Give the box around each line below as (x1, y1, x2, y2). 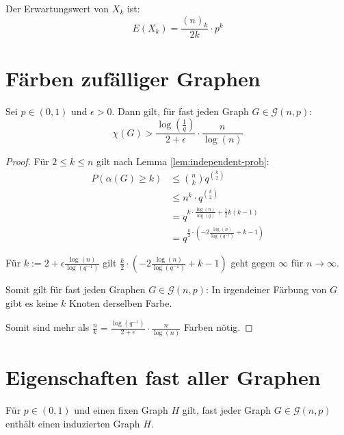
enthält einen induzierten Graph (5, 416, 140, 430)
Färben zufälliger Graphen (5, 64, 261, 92)
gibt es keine (5, 295, 58, 310)
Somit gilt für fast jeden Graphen (5, 282, 146, 297)
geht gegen (230, 256, 276, 270)
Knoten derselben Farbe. (68, 295, 172, 310)
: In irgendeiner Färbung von (205, 282, 327, 297)
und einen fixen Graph (74, 402, 168, 417)
